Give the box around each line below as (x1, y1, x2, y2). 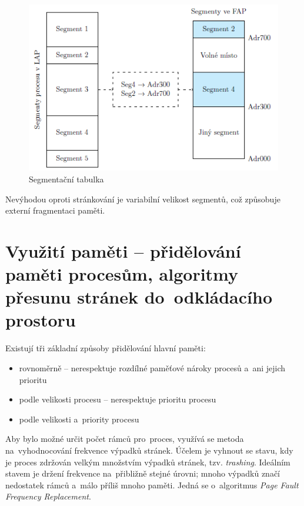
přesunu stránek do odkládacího (5, 285, 272, 309)
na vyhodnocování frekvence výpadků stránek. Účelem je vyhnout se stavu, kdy (5, 444, 293, 456)
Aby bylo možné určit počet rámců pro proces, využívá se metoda (5, 432, 244, 445)
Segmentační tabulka (29, 172, 104, 185)
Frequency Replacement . (5, 490, 91, 502)
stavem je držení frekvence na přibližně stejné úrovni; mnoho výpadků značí (5, 467, 280, 480)
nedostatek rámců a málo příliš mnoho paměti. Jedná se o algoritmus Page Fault (5, 478, 299, 491)
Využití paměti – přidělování (5, 238, 241, 262)
